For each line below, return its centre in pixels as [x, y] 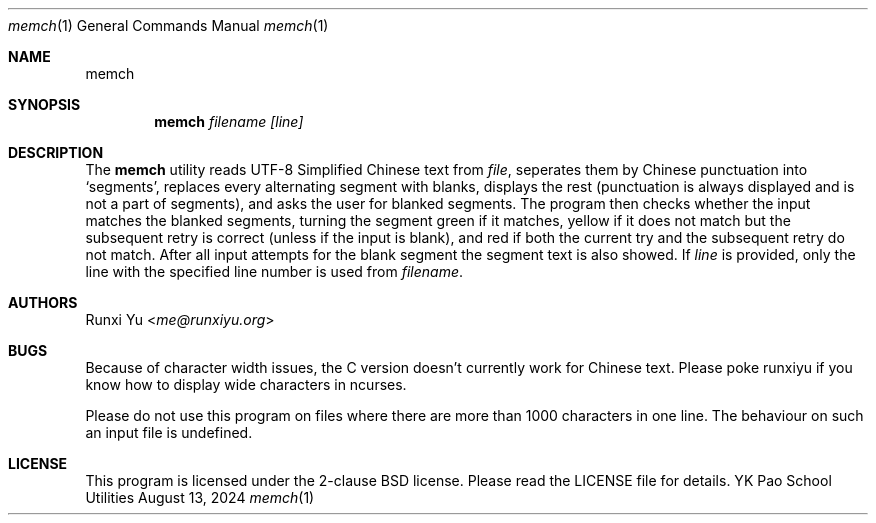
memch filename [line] [229, 121]
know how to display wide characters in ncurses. [246, 384]
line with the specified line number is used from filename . [274, 271]
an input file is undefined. [169, 432]
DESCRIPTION [56, 152]
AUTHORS [43, 302]
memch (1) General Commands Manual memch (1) [168, 25]
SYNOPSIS [44, 104]
